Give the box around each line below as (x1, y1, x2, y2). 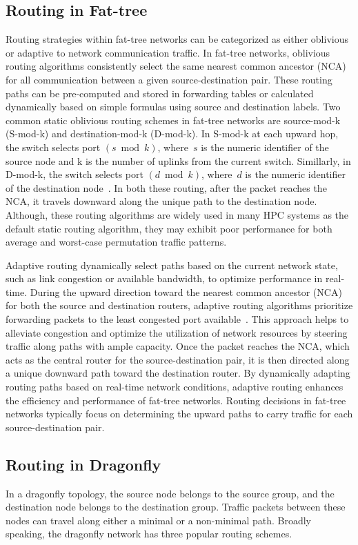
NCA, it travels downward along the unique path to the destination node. (6, 194, 317, 208)
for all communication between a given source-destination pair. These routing (6, 72, 332, 86)
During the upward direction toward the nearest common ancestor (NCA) (30, 284, 342, 299)
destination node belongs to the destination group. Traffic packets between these (6, 499, 346, 514)
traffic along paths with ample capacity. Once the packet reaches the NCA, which (6, 339, 350, 353)
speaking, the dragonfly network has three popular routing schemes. (6, 526, 292, 541)
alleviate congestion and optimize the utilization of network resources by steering (6, 325, 348, 339)
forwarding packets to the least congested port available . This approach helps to (6, 312, 349, 326)
